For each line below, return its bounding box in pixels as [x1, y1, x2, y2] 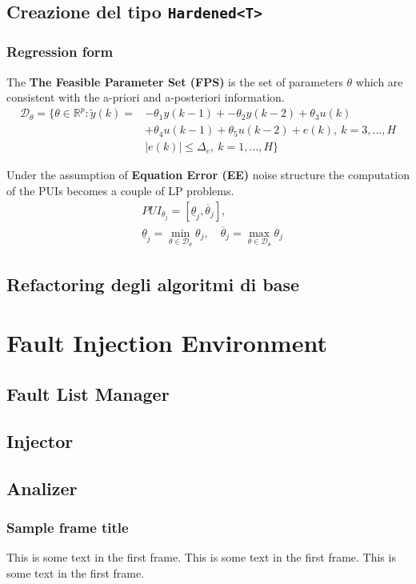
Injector [6, 428, 74, 453]
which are [355, 73, 403, 90]
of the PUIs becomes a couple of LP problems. [6, 182, 234, 198]
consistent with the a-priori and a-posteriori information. [6, 89, 285, 106]
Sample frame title [6, 517, 129, 537]
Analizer [6, 475, 78, 500]
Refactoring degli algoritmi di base [6, 271, 300, 296]
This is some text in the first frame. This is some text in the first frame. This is [6, 549, 396, 566]
